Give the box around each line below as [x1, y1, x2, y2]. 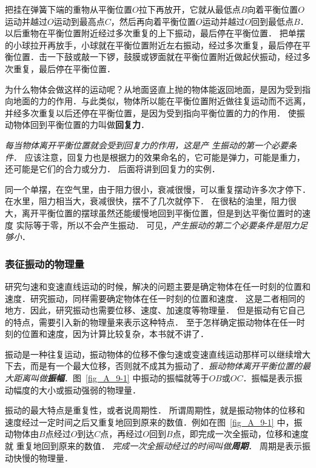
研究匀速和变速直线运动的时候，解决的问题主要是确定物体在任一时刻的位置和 [5, 279, 311, 292]
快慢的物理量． [13, 451, 73, 464]
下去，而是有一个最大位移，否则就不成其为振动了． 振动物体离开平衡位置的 [5, 359, 302, 372]
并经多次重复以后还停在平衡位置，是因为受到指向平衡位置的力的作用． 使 [5, 106, 297, 119]
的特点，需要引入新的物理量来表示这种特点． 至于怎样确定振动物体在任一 [5, 315, 297, 328]
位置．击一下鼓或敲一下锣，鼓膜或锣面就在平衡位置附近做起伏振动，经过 [13, 50, 302, 63]
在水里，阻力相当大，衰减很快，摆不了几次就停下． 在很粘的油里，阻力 [5, 195, 288, 207]
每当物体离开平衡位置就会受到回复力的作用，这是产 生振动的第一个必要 [5, 138, 289, 151]
